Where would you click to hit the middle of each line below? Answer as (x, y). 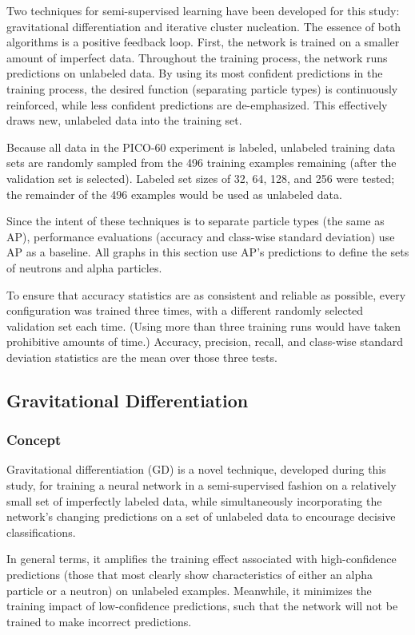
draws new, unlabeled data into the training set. (124, 120)
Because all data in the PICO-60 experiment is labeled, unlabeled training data (201, 147)
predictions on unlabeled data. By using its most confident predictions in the (195, 73)
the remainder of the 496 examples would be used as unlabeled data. (174, 194)
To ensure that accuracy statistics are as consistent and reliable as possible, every (206, 294)
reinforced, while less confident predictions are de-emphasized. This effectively (197, 104)
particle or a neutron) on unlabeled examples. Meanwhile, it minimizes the (189, 590)
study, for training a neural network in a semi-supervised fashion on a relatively (202, 485)
